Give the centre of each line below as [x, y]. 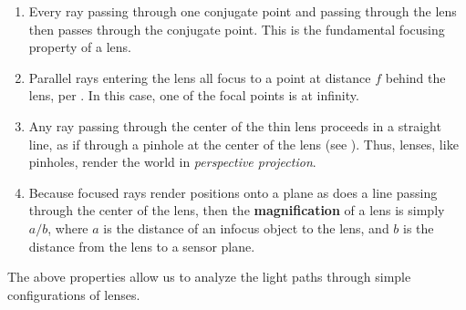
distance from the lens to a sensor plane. [142, 246]
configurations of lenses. [74, 294]
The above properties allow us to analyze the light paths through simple [209, 277]
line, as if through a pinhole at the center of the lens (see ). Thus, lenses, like [243, 144]
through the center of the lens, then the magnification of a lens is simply [237, 210]
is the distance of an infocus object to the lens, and [246, 227]
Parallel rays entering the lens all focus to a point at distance [200, 77]
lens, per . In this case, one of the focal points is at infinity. [194, 95]
